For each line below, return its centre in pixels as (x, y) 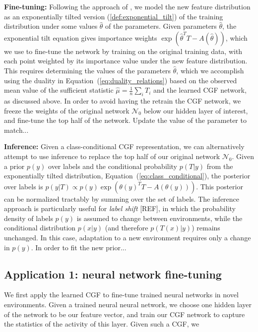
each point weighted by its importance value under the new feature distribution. (126, 61)
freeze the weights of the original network (67, 110)
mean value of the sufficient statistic (59, 90)
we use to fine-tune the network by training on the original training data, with (123, 51)
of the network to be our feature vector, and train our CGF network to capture (125, 314)
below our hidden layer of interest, (196, 110)
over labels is (24, 186)
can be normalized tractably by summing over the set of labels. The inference (122, 198)
